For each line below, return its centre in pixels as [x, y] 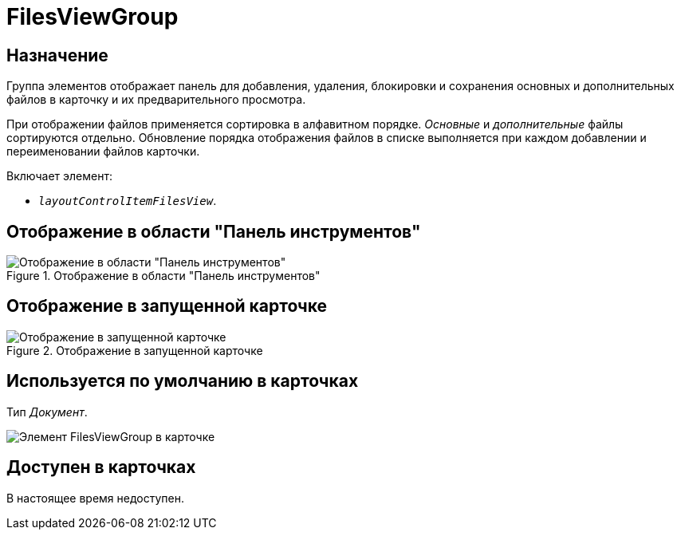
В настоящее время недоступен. [95, 498]
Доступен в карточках [101, 467]
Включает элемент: [59, 176]
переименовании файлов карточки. [103, 152]
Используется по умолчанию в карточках [183, 381]
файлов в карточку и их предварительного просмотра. [156, 100]
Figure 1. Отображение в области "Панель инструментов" [163, 276]
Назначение [57, 55]
